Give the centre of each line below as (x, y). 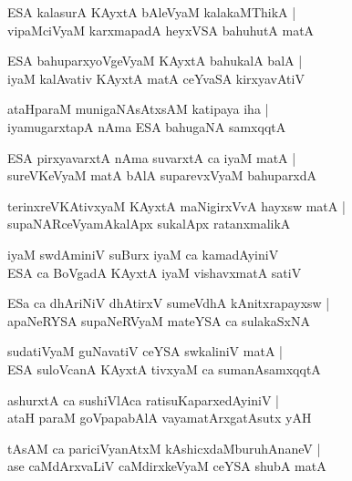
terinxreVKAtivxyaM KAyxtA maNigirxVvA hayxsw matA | (176, 205)
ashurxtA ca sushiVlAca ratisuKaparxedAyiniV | (143, 399)
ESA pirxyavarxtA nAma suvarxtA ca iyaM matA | (152, 157)
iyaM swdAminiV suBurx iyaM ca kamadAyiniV (143, 254)
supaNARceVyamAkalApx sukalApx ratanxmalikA (149, 224)
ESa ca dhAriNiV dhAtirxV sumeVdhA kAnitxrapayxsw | (169, 303)
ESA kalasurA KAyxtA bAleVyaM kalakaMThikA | (152, 12)
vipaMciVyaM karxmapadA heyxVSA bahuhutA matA (161, 30)
